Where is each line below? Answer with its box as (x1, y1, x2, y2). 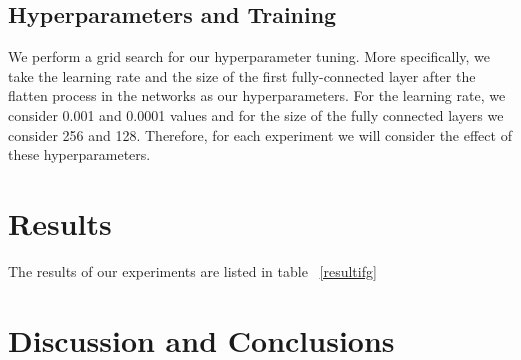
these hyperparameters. (8, 144, 151, 165)
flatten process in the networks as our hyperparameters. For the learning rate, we (8, 85, 506, 106)
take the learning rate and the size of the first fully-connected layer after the (8, 65, 476, 86)
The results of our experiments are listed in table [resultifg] (8, 260, 377, 281)
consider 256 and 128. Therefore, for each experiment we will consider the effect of (8, 124, 512, 145)
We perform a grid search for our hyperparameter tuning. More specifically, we (8, 46, 491, 67)
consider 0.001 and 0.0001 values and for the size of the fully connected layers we (8, 104, 504, 125)
